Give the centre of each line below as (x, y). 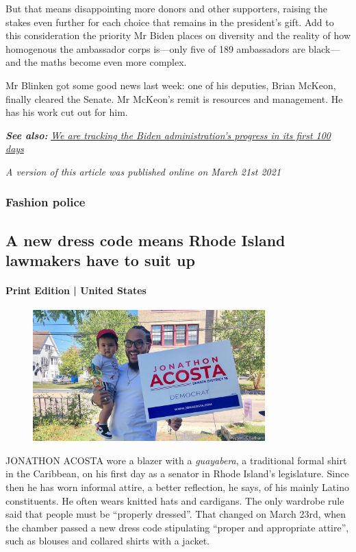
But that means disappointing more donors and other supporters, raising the (166, 8)
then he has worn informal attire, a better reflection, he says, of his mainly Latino (177, 487)
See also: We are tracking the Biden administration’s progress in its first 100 (168, 135)
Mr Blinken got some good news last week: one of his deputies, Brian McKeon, (171, 85)
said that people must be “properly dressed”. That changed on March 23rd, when (176, 514)
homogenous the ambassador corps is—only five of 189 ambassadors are (155, 48)
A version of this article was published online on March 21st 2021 (143, 171)
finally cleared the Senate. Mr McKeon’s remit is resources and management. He (174, 98)
